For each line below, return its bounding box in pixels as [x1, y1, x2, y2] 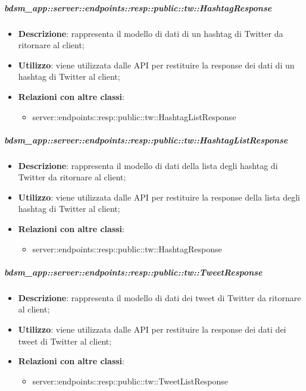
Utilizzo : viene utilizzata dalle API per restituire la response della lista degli [18, 190, 300, 203]
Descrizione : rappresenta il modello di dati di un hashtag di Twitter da [18, 27, 283, 39]
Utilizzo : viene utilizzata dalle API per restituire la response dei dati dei [18, 323, 286, 335]
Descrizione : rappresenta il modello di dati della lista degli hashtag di [18, 159, 278, 171]
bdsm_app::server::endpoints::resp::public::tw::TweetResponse [4, 265, 263, 278]
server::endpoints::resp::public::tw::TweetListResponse [32, 374, 229, 387]
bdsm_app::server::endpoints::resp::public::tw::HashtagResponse [4, 1, 272, 14]
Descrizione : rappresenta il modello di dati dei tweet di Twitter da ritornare [18, 291, 301, 304]
